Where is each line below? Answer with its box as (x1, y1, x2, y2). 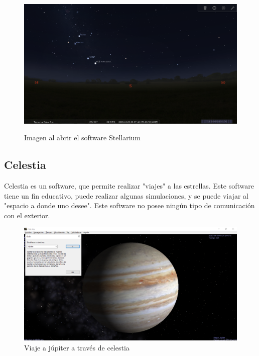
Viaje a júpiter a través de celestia (24, 342, 129, 352)
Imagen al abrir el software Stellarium (24, 132, 141, 143)
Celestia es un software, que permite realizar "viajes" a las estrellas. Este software (4, 180, 254, 191)
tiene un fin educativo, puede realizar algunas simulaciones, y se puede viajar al (4, 190, 248, 201)
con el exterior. (4, 210, 50, 220)
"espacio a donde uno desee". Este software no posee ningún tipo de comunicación (4, 200, 255, 211)
